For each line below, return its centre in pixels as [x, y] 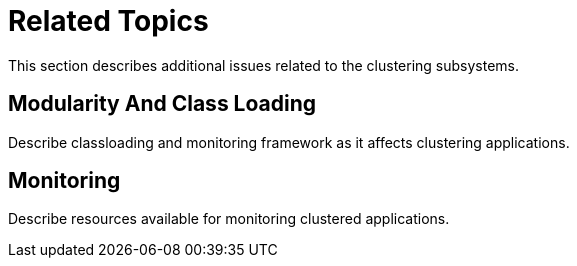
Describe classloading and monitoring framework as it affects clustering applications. [289, 142]
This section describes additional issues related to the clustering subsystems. [264, 65]
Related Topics [108, 21]
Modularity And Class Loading [162, 104]
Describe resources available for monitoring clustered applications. [229, 219]
